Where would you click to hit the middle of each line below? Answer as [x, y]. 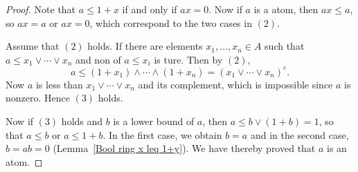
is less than [59, 84]
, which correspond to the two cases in [171, 22]
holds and [82, 121]
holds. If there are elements [145, 46]
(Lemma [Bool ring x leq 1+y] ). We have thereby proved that [184, 148]
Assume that [33, 46]
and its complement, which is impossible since [235, 84]
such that [285, 46]
